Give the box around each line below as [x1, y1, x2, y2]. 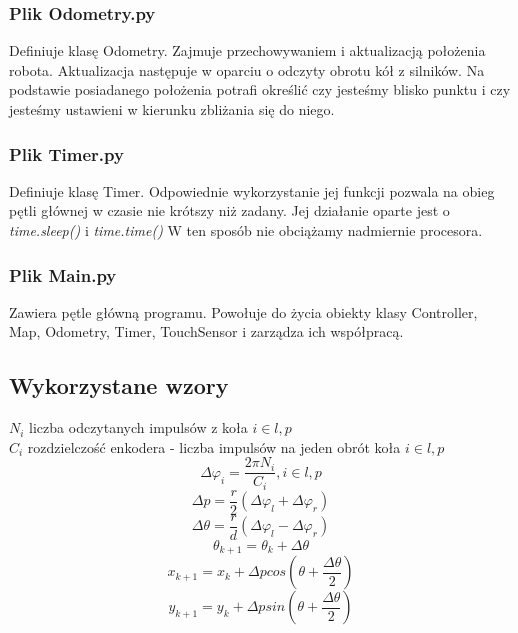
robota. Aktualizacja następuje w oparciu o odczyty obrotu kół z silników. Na [9, 59, 485, 80]
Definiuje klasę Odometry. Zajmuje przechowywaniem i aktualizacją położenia [9, 40, 486, 61]
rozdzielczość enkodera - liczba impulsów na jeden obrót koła [27, 436, 401, 457]
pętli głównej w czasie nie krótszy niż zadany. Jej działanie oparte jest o [9, 200, 450, 221]
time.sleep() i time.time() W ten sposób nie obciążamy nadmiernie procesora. [9, 220, 483, 240]
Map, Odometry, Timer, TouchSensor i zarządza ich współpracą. [9, 321, 404, 342]
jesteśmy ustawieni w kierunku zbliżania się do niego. [9, 99, 335, 119]
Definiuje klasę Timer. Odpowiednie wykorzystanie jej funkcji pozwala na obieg [9, 180, 495, 201]
